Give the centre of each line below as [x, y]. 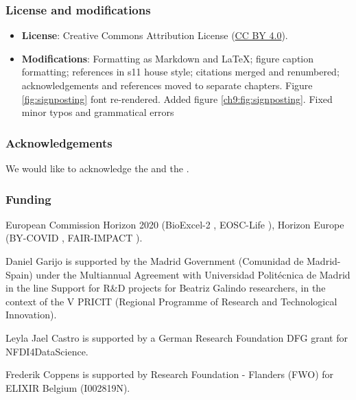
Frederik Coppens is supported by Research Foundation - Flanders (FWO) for [170, 374]
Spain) [19, 274]
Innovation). [31, 315]
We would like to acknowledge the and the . [97, 168]
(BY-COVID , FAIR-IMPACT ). [74, 238]
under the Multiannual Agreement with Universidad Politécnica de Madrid [193, 274]
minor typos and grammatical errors [98, 112]
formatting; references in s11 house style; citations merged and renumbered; [180, 72]
